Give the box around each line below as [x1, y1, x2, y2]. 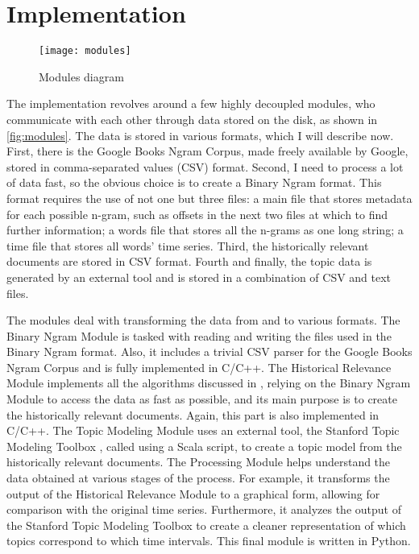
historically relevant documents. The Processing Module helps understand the [6, 453, 391, 470]
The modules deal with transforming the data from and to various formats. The [6, 312, 400, 329]
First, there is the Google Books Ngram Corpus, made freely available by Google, [6, 143, 409, 159]
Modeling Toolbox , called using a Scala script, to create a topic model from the [6, 437, 402, 454]
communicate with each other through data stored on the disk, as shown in [6, 110, 378, 127]
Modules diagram [39, 68, 124, 85]
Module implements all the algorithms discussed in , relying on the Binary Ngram [6, 374, 411, 391]
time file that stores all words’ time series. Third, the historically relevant [6, 237, 369, 254]
